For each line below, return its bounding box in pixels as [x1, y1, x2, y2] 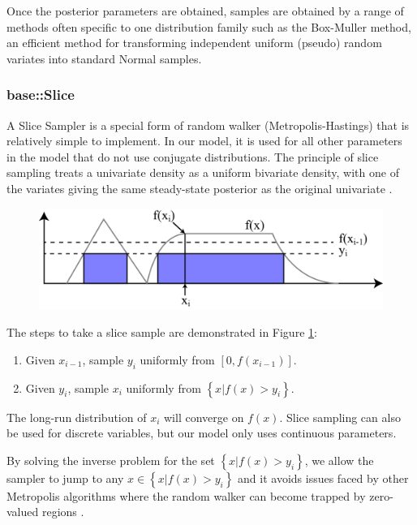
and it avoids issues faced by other [238, 469, 409, 486]
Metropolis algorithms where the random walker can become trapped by [6, 487, 366, 504]
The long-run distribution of [6, 408, 147, 425]
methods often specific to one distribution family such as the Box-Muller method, [6, 18, 411, 35]
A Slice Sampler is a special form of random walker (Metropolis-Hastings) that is [6, 116, 410, 133]
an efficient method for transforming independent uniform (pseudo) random [6, 34, 382, 51]
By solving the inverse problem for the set [6, 451, 215, 468]
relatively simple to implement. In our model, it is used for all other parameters [6, 132, 402, 149]
